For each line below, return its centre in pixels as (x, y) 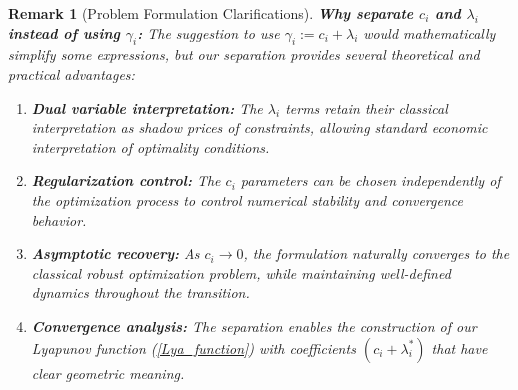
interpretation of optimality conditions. (150, 146)
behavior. (59, 219)
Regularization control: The (126, 180)
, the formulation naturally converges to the (376, 253)
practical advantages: (71, 73)
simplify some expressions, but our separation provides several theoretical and (244, 54)
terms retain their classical (366, 107)
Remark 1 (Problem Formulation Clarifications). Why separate (211, 13)
